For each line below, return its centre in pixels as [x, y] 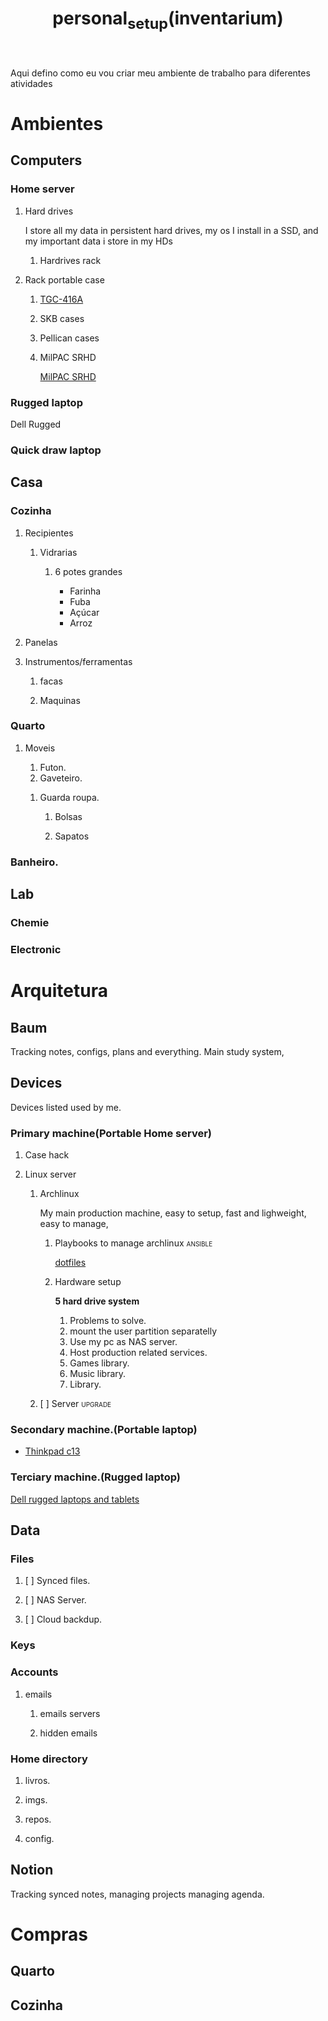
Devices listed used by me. [66, 1107]
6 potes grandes [88, 571]
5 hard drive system [97, 1301]
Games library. [99, 1363]
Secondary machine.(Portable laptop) [104, 1430]
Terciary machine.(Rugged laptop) [95, 1477]
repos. [38, 1819]
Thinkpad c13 [52, 1451]
